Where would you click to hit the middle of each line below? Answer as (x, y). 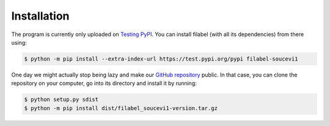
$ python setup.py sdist (61, 100)
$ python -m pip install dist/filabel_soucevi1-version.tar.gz (121, 108)
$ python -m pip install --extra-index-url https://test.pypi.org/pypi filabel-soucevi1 (161, 59)
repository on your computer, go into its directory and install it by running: (104, 83)
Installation (40, 16)
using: (19, 42)
